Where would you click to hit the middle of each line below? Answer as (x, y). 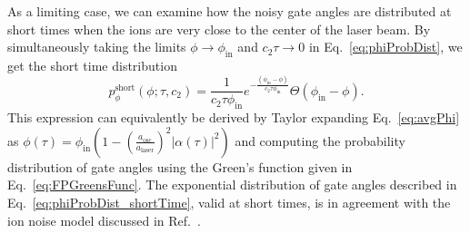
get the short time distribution (92, 65)
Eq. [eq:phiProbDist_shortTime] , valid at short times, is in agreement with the (229, 203)
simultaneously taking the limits (97, 47)
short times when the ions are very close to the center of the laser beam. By (219, 29)
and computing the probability (320, 140)
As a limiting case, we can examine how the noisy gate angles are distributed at (230, 11)
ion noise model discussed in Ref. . (104, 220)
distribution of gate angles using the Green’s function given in (180, 166)
